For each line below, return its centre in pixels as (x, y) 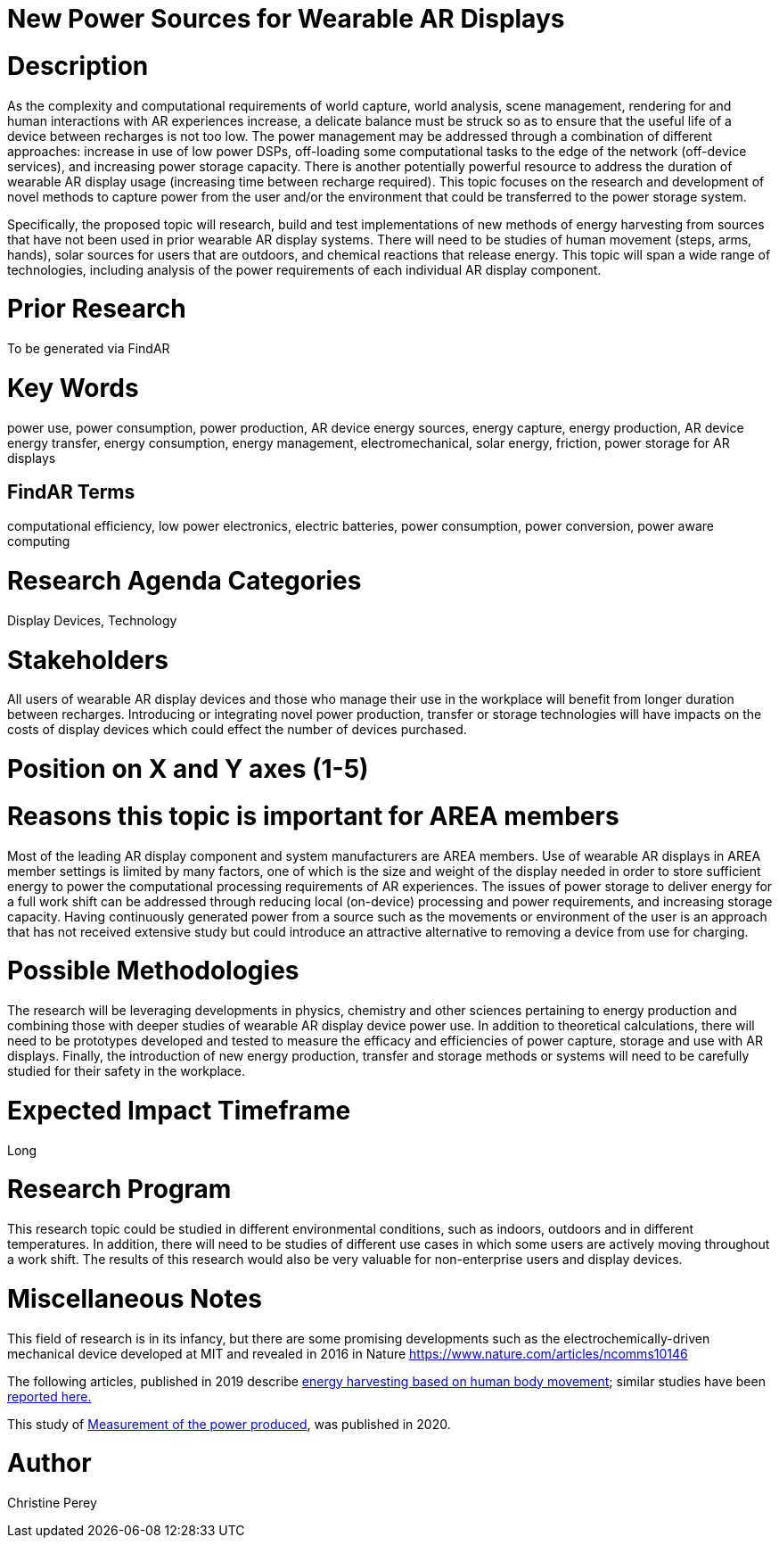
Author (49, 1463)
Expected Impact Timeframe (179, 1110)
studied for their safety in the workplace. (127, 1071)
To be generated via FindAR (89, 348)
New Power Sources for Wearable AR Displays (286, 19)
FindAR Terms (71, 492)
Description (78, 66)
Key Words (73, 388)
